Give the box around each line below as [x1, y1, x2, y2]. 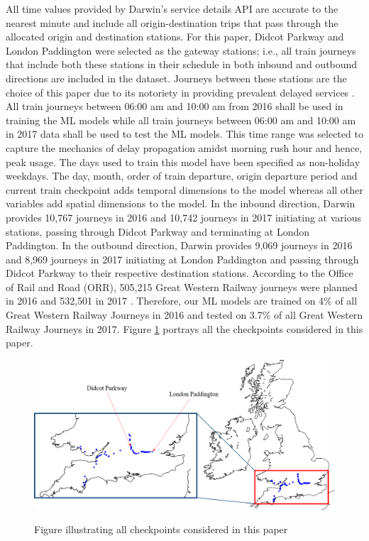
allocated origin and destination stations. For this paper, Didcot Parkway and [6, 29, 344, 44]
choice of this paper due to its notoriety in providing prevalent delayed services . [6, 84, 355, 99]
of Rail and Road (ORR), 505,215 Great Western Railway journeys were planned [6, 279, 358, 294]
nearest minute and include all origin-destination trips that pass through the [6, 15, 338, 30]
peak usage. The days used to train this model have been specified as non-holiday [6, 154, 360, 169]
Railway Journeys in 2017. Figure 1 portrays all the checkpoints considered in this [6, 321, 363, 336]
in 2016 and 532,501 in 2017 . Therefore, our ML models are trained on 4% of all [6, 293, 358, 308]
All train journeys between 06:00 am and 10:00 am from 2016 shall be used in [6, 99, 343, 114]
